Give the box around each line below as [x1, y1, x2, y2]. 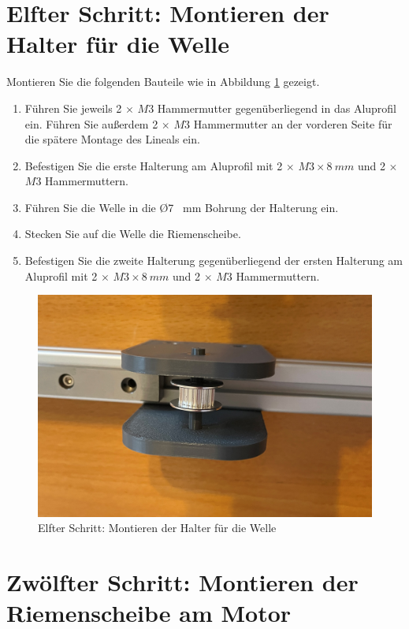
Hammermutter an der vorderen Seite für [193, 115, 392, 132]
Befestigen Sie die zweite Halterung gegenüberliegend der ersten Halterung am [24, 252, 403, 269]
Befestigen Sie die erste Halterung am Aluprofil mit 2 [24, 157, 283, 173]
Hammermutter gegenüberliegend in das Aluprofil [157, 99, 397, 116]
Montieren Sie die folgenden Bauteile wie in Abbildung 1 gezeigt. [6, 73, 320, 90]
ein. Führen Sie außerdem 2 [24, 115, 158, 132]
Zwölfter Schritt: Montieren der [6, 566, 359, 598]
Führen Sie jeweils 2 [24, 99, 122, 116]
